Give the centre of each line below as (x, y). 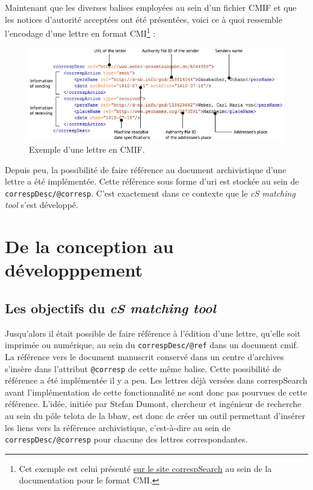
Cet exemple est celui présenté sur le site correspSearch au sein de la (145, 468)
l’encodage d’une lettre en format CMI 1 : (80, 32)
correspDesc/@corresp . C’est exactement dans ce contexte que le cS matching (150, 193)
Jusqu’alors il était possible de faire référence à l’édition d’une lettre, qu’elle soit (153, 333)
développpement (74, 270)
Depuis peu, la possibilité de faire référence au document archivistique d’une (146, 169)
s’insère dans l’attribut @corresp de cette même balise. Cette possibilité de (143, 368)
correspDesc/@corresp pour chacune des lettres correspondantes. (126, 439)
